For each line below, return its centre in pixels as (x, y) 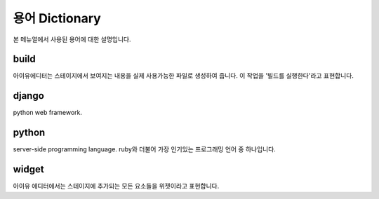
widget (29, 169)
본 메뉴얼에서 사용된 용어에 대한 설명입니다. (72, 39)
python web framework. (48, 113)
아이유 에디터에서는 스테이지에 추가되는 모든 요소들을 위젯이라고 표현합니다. (116, 186)
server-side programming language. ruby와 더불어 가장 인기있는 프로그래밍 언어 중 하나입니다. (145, 149)
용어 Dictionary (57, 18)
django (29, 96)
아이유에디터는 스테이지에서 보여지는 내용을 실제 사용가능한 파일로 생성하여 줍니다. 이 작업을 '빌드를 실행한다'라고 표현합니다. (184, 76)
